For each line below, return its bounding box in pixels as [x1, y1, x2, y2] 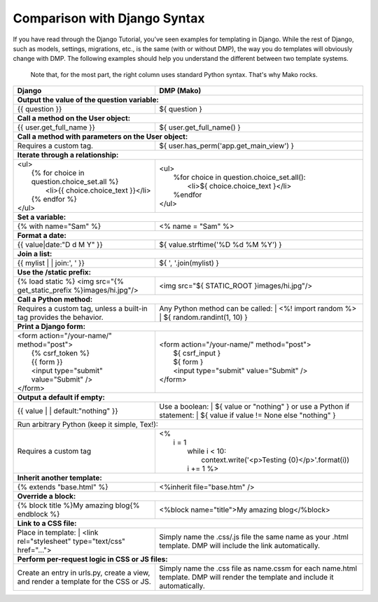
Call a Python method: [17, 295, 93, 304]
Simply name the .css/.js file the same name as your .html [159, 532, 349, 542]
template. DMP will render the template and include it [159, 573, 334, 582]
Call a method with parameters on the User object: [17, 132, 188, 141]
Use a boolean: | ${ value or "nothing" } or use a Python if [159, 402, 350, 412]
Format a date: [17, 231, 66, 241]
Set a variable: [17, 212, 66, 222]
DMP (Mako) [159, 86, 202, 96]
